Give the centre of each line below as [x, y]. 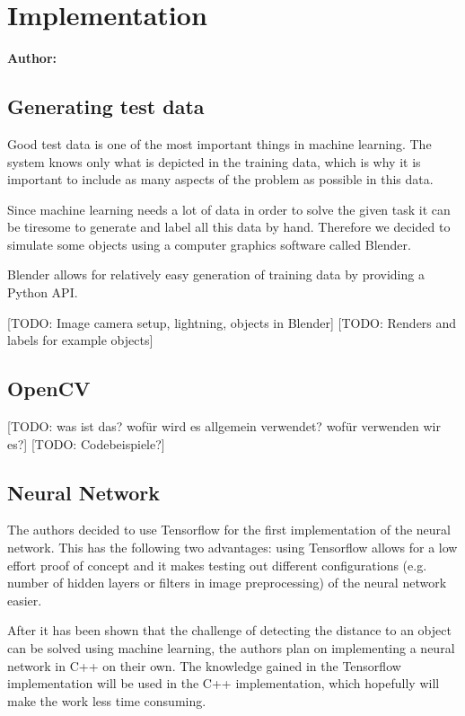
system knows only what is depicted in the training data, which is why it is [214, 161]
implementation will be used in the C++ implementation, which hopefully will [224, 683]
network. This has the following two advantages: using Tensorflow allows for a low [232, 548]
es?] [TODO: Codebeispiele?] [86, 443]
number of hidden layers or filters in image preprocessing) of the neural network [227, 583]
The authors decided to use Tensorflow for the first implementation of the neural [229, 530]
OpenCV [49, 389]
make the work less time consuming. [107, 700]
